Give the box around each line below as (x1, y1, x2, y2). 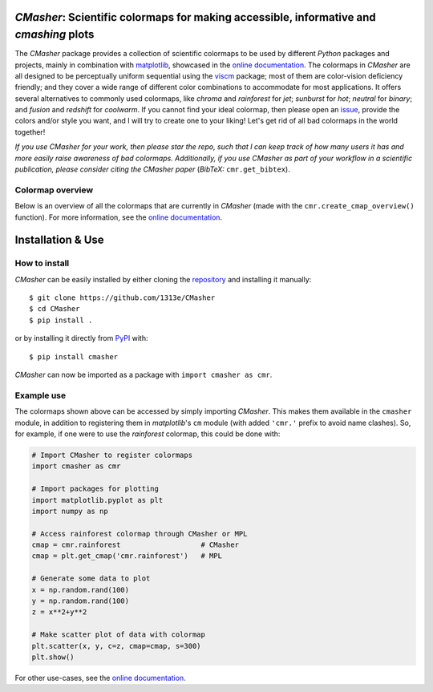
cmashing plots (14, 28, 95, 42)
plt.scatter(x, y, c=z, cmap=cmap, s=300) (31, 641, 201, 650)
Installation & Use (14, 233, 104, 247)
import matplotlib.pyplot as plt (31, 496, 164, 504)
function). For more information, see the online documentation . (14, 212, 223, 222)
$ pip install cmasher (29, 352, 119, 361)
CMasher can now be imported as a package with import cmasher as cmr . (14, 370, 273, 380)
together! (14, 127, 46, 136)
